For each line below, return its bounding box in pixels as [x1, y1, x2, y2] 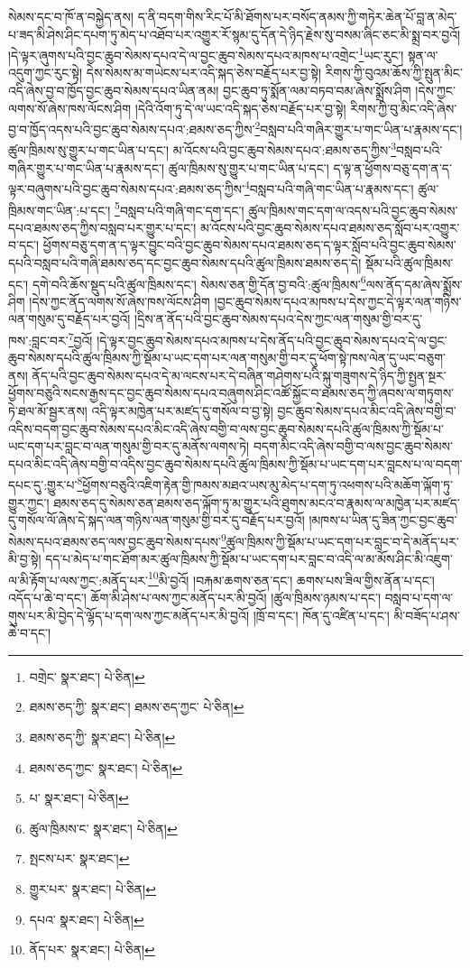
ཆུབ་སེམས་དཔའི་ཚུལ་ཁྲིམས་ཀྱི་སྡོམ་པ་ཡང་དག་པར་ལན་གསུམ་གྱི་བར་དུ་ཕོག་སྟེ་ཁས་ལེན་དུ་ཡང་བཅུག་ [8, 348, 446, 367]
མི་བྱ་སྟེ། [8, 549, 41, 568]
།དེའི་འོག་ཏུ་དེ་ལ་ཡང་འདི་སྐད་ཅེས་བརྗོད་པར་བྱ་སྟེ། [134, 98, 346, 117]
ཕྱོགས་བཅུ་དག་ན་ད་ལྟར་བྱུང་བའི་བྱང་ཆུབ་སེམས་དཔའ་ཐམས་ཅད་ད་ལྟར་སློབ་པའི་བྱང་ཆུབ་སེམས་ [42, 235, 456, 254]
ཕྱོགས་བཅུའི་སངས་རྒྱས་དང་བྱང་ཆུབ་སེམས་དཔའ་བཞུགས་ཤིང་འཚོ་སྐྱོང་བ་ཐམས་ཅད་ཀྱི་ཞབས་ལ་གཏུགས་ [8, 383, 455, 402]
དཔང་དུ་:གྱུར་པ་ [8, 475, 78, 494]
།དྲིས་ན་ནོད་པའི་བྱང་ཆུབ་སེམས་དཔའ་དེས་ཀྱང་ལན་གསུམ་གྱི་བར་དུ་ [134, 309, 423, 328]
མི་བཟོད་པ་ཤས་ [393, 605, 460, 624]
